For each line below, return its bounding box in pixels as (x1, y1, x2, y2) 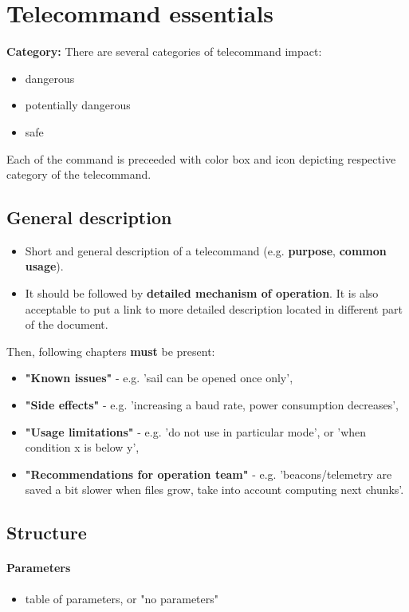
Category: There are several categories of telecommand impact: (6, 43, 322, 60)
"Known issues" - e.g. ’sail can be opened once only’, (25, 369, 293, 386)
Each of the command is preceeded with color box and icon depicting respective (6, 150, 396, 167)
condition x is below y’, (25, 439, 140, 456)
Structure (6, 520, 87, 545)
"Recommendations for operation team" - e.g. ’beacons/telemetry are (25, 465, 392, 482)
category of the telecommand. (6, 166, 151, 183)
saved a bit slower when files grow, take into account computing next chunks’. (25, 481, 404, 498)
